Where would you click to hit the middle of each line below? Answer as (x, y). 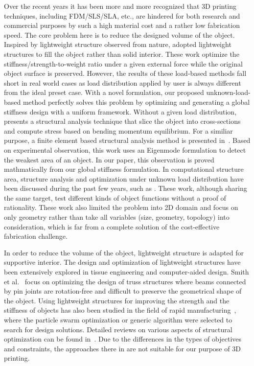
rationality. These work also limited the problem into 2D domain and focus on (121, 207)
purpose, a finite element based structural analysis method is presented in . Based (127, 140)
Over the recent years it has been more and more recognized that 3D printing (120, 6)
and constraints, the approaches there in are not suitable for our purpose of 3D (122, 348)
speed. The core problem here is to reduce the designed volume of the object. (119, 34)
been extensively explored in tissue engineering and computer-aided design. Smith (127, 272)
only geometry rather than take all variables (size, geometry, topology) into (117, 217)
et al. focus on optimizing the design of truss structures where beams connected (125, 281)
